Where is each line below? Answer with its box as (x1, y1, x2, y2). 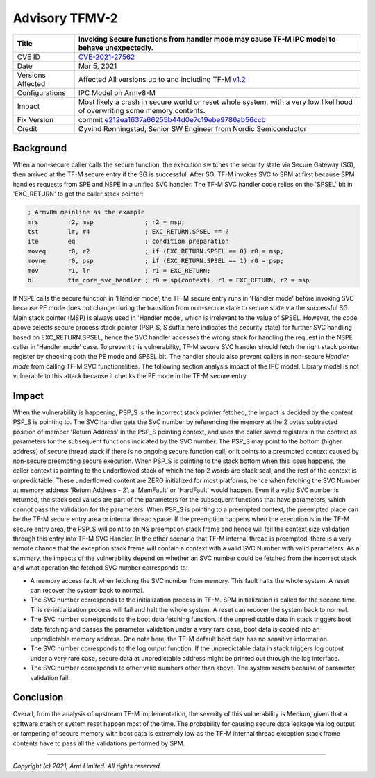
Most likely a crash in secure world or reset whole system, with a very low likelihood (78, 97, 353, 107)
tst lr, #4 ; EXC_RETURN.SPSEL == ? (27, 228, 229, 235)
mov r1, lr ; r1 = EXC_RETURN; (27, 267, 211, 274)
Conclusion (12, 691, 64, 704)
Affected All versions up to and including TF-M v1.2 (78, 74, 247, 84)
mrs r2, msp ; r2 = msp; (27, 218, 185, 226)
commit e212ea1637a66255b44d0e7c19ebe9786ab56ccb (78, 115, 267, 124)
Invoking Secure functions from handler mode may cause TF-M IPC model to (78, 34, 336, 44)
